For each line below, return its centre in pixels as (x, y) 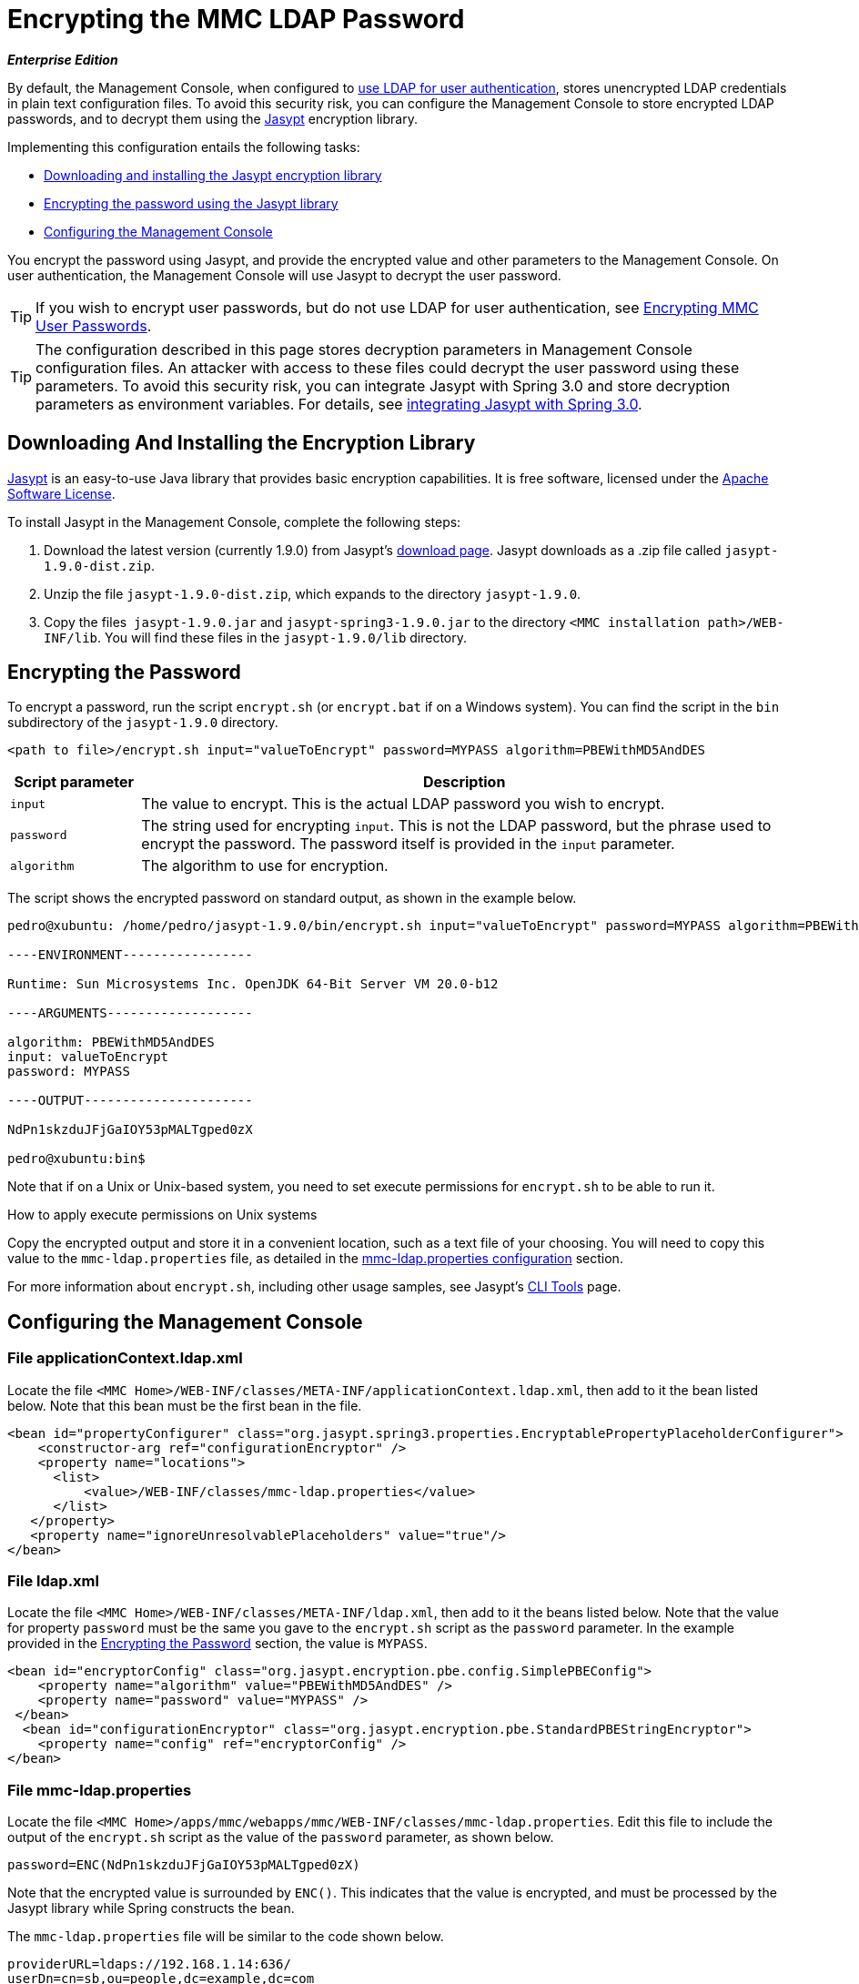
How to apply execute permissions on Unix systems (162, 1215)
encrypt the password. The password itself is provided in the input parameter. (408, 844)
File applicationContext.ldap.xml (125, 1358)
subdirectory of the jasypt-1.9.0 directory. (143, 723)
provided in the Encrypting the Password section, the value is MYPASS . (217, 1644)
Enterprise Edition (63, 59)
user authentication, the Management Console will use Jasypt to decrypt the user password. (284, 275)
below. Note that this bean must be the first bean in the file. (185, 1405)
